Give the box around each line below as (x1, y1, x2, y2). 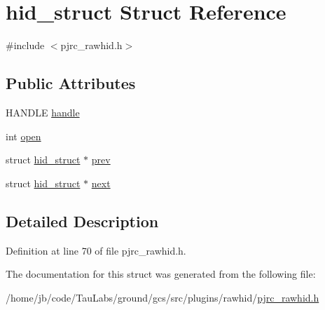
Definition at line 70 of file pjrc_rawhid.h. (6, 243, 186, 257)
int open (6, 128, 41, 143)
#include (6, 38, 45, 53)
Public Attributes (6, 72, 136, 94)
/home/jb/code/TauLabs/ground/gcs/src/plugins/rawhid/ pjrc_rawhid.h (6, 290, 319, 304)
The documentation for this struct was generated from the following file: (6, 267, 316, 281)
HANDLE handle (6, 105, 80, 119)
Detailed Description (6, 210, 159, 231)
